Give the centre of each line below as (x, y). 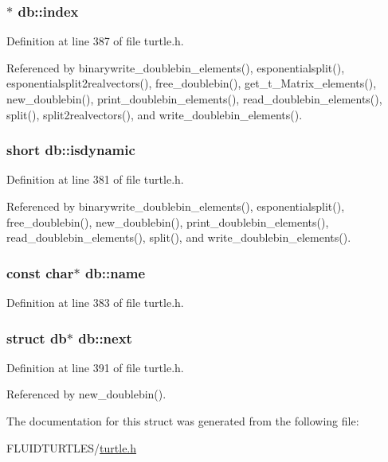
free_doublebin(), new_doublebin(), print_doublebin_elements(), (168, 221)
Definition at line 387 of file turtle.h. (95, 41)
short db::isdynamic (71, 150)
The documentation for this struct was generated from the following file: (183, 421)
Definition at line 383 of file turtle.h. (95, 302)
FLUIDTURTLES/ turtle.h (72, 447)
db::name (115, 272)
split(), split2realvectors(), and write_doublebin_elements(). (155, 114)
